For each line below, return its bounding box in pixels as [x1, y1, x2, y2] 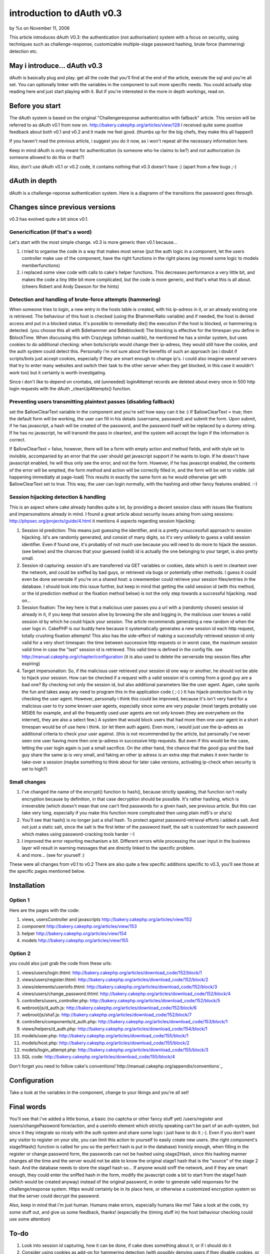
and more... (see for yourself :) [21, 852, 85, 858]
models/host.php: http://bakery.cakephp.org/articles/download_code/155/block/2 [21, 1040, 189, 1046]
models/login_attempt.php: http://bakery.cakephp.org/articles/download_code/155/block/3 [21, 1047, 208, 1053]
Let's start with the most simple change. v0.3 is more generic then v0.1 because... [9, 239, 177, 245]
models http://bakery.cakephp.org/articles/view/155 [21, 937, 128, 944]
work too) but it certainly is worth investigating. [9, 369, 106, 376]
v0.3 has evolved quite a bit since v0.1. [9, 216, 88, 222]
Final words [9, 1103, 46, 1111]
